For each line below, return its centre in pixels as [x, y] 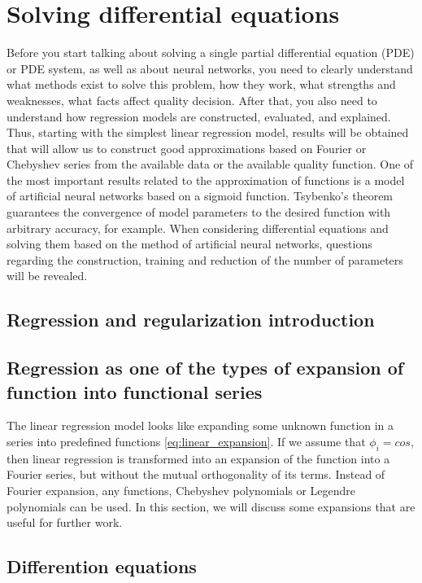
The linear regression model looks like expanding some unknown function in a [200, 425]
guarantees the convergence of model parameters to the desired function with [199, 212]
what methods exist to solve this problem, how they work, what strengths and [201, 84]
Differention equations [102, 566]
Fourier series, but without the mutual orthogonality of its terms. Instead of [196, 474]
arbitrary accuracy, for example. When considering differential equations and [198, 228]
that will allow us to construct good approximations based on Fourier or [187, 148]
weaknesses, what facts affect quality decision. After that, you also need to [192, 100]
